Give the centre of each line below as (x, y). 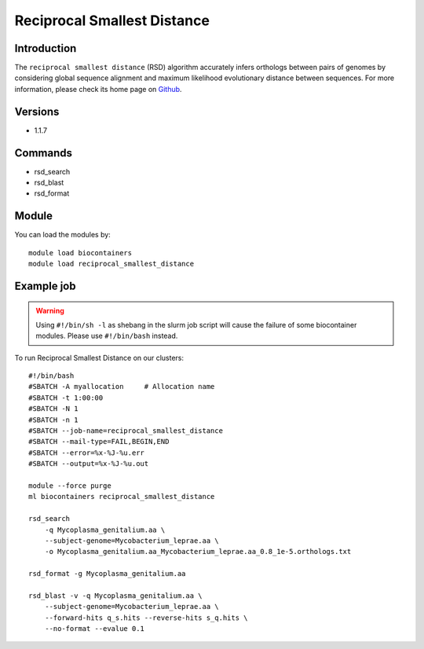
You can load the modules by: (63, 235)
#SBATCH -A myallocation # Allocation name (122, 387)
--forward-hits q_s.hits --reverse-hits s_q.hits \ (146, 618)
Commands (44, 153)
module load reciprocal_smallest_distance (111, 264)
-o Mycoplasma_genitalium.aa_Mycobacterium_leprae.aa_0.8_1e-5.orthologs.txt (198, 552)
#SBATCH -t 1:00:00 (66, 398)
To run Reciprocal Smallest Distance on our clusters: (99, 357)
